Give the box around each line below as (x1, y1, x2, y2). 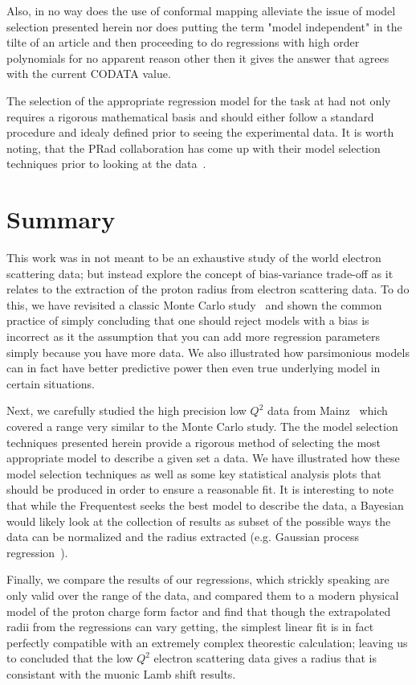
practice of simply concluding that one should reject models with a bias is (6, 312, 369, 329)
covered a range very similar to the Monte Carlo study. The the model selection (6, 418, 398, 434)
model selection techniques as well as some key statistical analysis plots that (6, 465, 381, 482)
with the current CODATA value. (6, 65, 171, 82)
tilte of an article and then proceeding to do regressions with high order (6, 34, 360, 51)
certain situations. (6, 375, 95, 392)
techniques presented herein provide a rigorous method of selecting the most (6, 433, 381, 450)
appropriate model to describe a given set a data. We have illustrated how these (6, 449, 400, 466)
